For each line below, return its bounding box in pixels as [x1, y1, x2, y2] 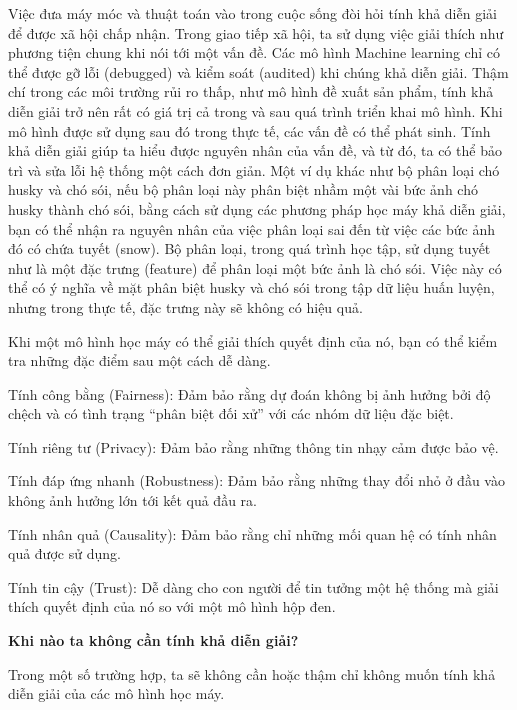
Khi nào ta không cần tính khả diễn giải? [8, 630, 299, 651]
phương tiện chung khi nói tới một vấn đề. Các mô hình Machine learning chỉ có [8, 42, 500, 63]
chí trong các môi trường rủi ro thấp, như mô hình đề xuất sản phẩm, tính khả [8, 81, 494, 102]
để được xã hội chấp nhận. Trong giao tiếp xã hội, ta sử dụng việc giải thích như [8, 22, 504, 43]
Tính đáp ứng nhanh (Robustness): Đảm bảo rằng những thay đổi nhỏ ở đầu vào [8, 470, 505, 491]
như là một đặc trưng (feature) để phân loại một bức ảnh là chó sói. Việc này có [8, 257, 502, 278]
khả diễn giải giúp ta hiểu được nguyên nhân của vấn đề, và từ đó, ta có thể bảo [8, 140, 502, 161]
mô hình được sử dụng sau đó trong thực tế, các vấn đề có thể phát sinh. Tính [8, 120, 491, 141]
